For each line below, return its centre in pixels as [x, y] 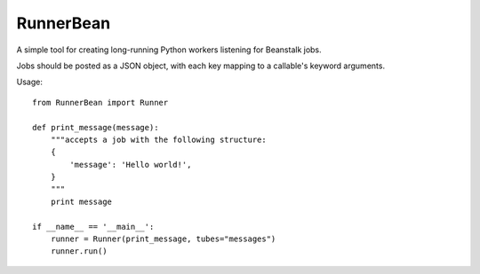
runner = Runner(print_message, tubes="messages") [163, 239]
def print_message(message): [96, 127]
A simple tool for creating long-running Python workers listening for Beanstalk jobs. [169, 50]
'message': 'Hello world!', [131, 164]
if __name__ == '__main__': [93, 227]
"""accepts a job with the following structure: [158, 139]
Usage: [30, 82]
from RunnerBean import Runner [100, 102]
